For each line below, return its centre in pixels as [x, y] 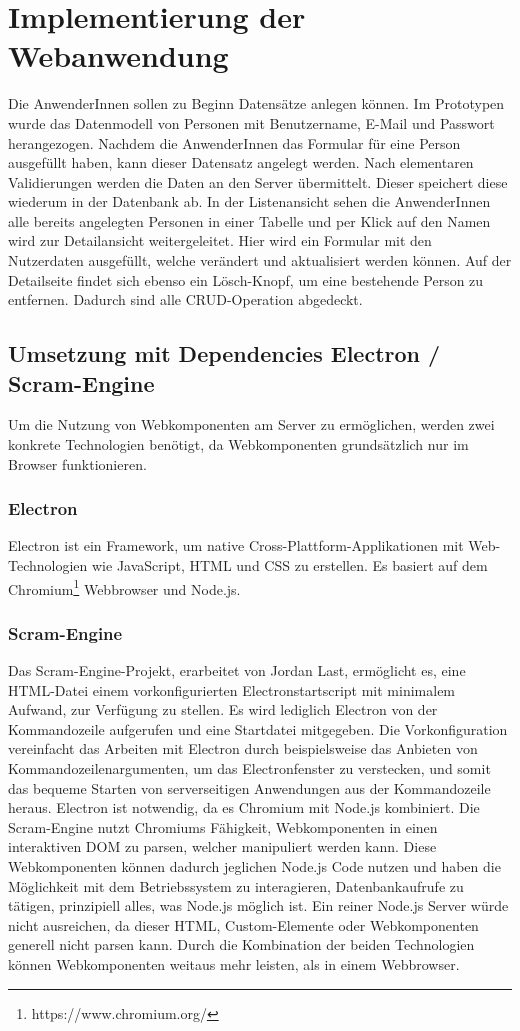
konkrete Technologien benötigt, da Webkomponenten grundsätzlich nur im [238, 444]
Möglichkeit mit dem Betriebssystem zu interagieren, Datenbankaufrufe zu [236, 885]
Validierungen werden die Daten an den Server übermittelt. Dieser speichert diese [258, 181]
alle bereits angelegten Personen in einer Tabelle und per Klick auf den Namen [249, 220]
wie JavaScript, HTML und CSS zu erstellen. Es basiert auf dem [289, 565]
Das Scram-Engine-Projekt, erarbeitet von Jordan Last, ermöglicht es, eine [237, 670]
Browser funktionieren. [77, 463]
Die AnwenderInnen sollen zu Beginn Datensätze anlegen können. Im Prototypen [256, 103]
